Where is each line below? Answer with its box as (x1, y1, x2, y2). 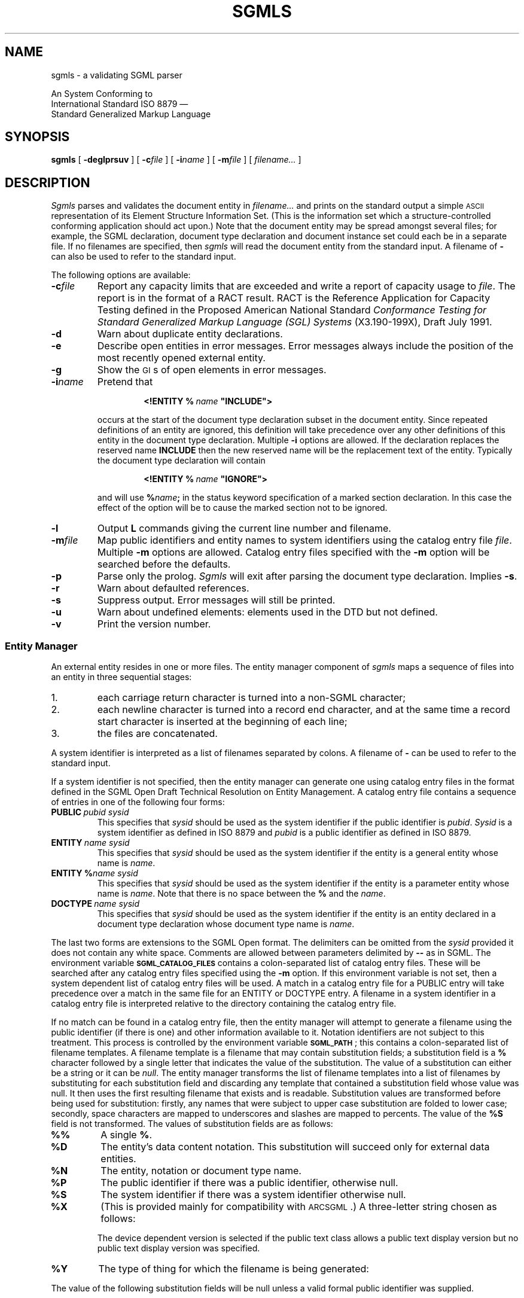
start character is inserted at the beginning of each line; (97, 715, 348, 728)
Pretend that (97, 376, 153, 388)
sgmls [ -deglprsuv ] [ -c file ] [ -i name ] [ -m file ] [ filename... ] (51, 154, 301, 165)
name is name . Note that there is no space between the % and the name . (97, 888, 386, 899)
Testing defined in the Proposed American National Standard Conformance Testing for (97, 304, 487, 316)
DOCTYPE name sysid (51, 898, 139, 909)
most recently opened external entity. (97, 352, 266, 364)
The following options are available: (51, 270, 191, 281)
